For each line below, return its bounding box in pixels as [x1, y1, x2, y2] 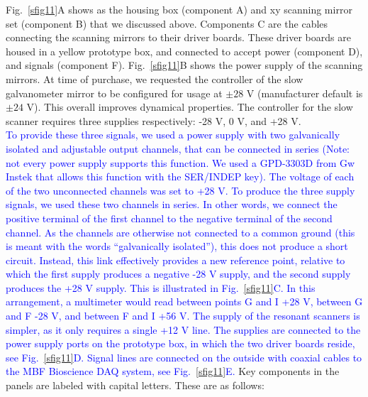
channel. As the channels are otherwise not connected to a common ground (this [6, 224, 355, 239]
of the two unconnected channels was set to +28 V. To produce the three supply [6, 183, 355, 197]
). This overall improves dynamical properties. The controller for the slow [34, 99, 353, 114]
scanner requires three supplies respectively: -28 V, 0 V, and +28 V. [6, 113, 301, 128]
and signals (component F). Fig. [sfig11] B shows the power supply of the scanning [6, 58, 363, 72]
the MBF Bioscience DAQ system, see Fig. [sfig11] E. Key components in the [6, 364, 340, 379]
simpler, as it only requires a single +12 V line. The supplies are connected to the [6, 322, 361, 337]
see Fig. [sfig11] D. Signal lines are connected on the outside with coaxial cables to [6, 349, 362, 364]
